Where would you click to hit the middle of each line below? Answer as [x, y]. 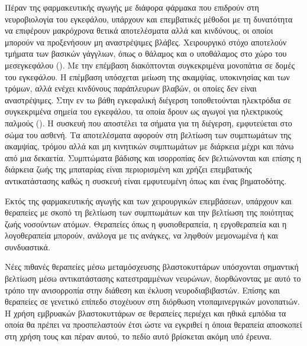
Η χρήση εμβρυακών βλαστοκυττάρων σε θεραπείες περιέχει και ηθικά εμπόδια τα [146, 313]
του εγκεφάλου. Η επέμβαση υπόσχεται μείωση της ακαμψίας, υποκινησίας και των [147, 76]
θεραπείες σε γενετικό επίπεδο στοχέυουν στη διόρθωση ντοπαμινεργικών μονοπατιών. [152, 301]
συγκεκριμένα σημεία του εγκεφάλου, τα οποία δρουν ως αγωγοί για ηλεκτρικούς [144, 111]
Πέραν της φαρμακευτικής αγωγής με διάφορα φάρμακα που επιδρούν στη [132, 7]
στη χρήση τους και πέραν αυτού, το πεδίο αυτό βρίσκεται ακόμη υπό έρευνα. [138, 336]
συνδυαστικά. [28, 247]
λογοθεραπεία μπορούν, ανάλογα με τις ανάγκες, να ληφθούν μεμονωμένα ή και [141, 235]
